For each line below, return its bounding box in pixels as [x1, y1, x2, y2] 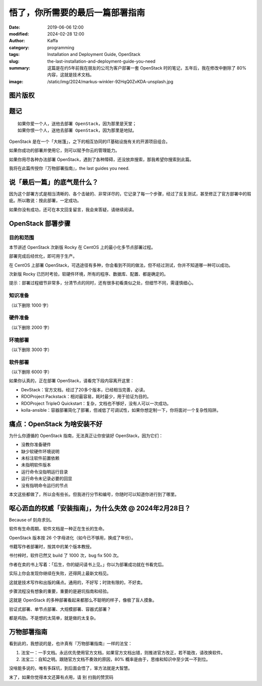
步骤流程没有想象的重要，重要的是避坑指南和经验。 [9, 588, 111, 594]
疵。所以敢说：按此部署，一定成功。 [9, 197, 82, 204]
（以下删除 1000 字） [9, 302, 51, 308]
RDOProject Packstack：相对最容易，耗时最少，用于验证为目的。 [21, 394, 151, 400]
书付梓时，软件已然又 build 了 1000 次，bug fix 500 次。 [9, 552, 121, 559]
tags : [9, 52, 20, 57]
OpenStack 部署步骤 [9, 219, 71, 228]
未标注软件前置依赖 [21, 455, 60, 461]
